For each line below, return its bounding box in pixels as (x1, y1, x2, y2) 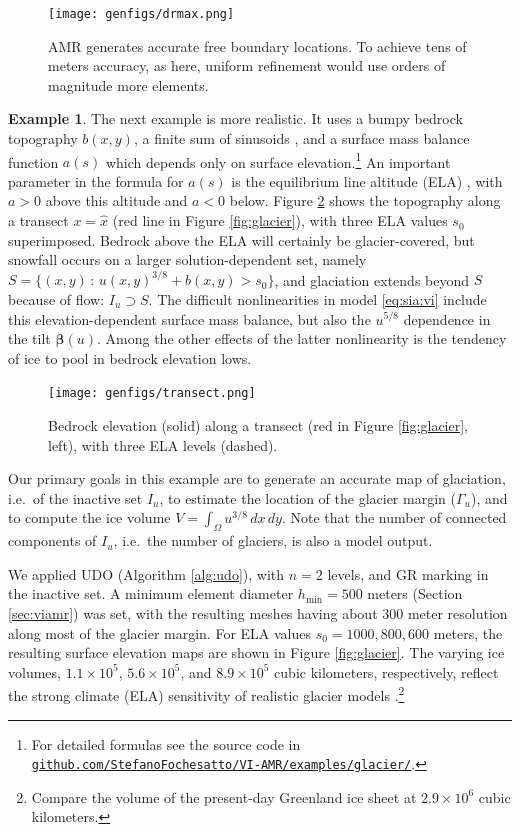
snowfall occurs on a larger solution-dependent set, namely (8, 249, 367, 270)
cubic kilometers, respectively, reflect (274, 661, 499, 682)
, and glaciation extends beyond (274, 269, 470, 290)
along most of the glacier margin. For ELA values (8, 622, 312, 643)
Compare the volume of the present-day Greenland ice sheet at (31, 786, 417, 807)
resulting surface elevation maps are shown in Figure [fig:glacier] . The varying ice (8, 642, 505, 663)
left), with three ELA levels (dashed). (48, 434, 278, 455)
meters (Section (367, 583, 463, 604)
